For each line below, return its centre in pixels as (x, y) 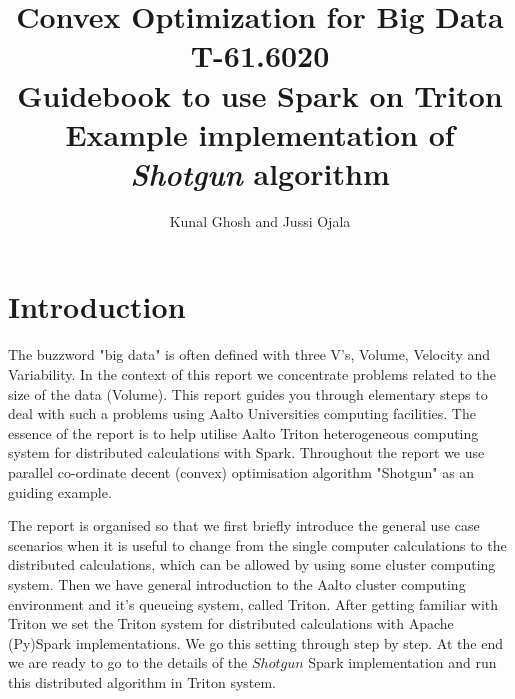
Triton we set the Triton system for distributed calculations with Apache (231, 623)
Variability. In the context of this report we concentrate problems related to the (252, 374)
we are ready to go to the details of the (128, 662)
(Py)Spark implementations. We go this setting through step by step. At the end (255, 642)
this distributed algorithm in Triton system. (142, 681)
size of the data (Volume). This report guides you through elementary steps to (248, 393)
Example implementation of (260, 133)
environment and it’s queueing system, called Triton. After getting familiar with (253, 603)
